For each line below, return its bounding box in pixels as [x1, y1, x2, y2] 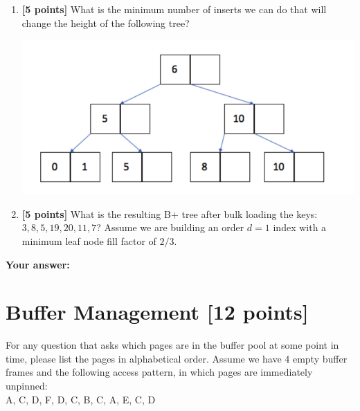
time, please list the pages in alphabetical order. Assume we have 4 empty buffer [6, 351, 348, 365]
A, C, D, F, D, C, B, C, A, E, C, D [6, 392, 156, 406]
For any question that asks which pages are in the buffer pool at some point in [6, 338, 339, 352]
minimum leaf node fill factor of [21, 233, 156, 248]
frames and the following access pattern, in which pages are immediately [6, 365, 313, 379]
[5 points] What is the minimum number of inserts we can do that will [21, 2, 327, 16]
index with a [273, 220, 327, 235]
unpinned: [6, 378, 48, 393]
